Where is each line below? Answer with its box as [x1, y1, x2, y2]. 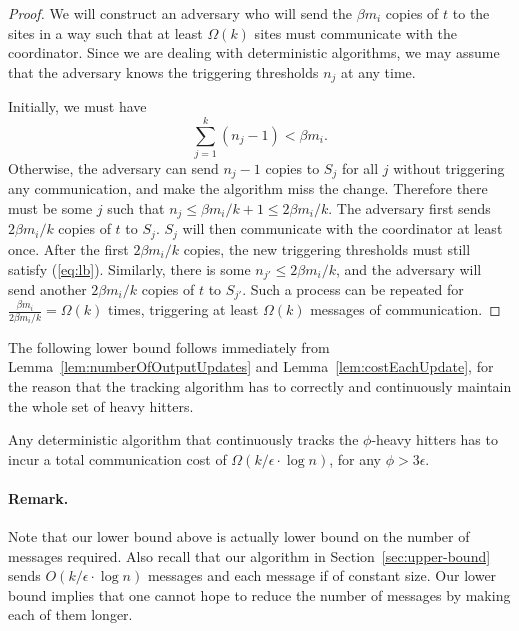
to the [452, 3, 490, 23]
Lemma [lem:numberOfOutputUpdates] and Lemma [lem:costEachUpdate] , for [8, 356, 494, 377]
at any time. [341, 61, 416, 82]
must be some [8, 198, 93, 218]
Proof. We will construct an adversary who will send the [8, 3, 353, 23]
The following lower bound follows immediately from [8, 336, 330, 357]
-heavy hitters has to [371, 429, 498, 450]
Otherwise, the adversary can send [8, 157, 219, 178]
